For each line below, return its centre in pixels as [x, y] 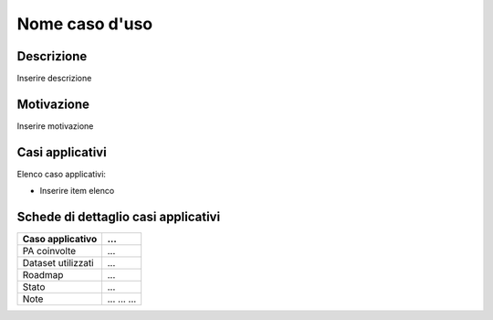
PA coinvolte [49, 251]
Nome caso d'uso [85, 24]
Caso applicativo [60, 240]
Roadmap [43, 275]
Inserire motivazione [55, 126]
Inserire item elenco [77, 191]
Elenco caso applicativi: [62, 174]
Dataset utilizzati [58, 263]
